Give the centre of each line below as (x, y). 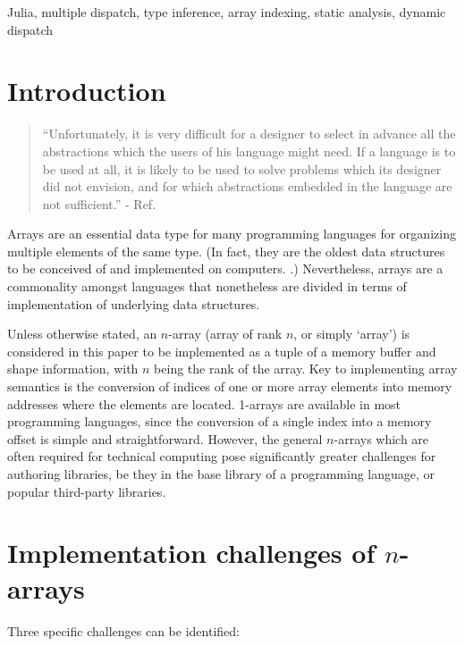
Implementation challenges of (191, 553)
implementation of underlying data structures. (134, 303)
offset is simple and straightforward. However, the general (165, 438)
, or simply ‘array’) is (352, 334)
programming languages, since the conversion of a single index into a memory (220, 421)
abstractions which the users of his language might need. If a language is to (249, 151)
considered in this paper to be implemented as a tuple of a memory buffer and (222, 351)
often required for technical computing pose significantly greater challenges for (222, 456)
